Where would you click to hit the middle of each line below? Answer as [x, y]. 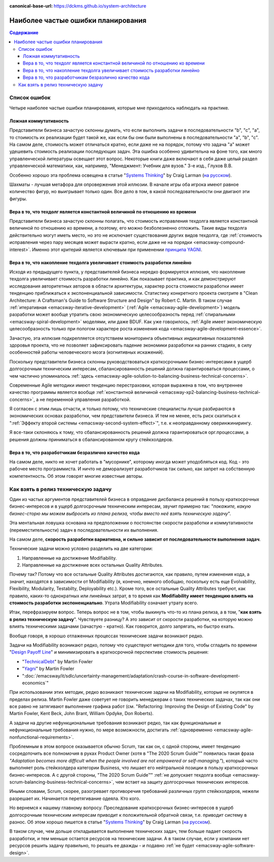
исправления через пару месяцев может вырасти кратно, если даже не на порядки [101, 242]
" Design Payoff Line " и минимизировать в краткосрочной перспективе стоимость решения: [109, 652]
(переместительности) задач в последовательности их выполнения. [84, 530]
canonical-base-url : [31, 6]
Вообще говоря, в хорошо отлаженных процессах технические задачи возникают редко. [106, 636]
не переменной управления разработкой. [85, 399]
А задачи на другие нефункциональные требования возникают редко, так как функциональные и [115, 723]
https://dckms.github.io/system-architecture [100, 6]
